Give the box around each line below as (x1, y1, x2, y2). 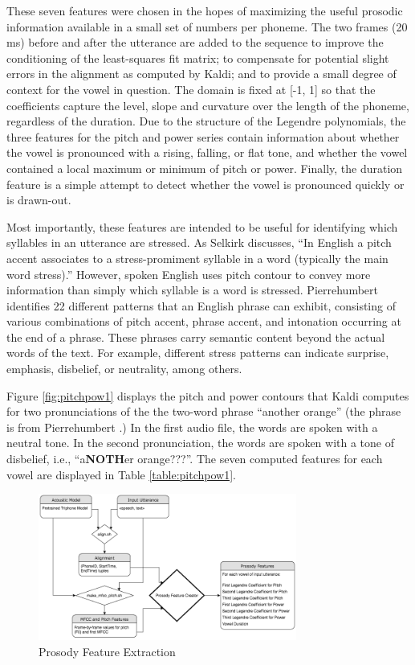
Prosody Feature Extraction (39, 642, 176, 659)
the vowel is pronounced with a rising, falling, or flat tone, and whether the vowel (6, 144, 408, 161)
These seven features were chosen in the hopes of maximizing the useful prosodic (6, 2, 403, 18)
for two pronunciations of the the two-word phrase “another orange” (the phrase (6, 403, 401, 420)
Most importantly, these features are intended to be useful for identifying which (6, 218, 398, 235)
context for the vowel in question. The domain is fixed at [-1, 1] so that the (6, 80, 376, 97)
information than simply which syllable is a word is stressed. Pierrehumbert (6, 281, 378, 298)
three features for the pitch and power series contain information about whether (6, 128, 400, 145)
